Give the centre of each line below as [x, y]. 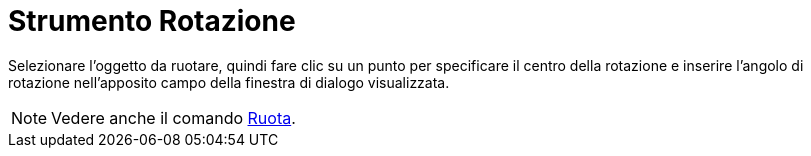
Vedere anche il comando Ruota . [173, 117]
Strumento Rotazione [152, 21]
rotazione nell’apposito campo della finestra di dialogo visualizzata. [229, 82]
